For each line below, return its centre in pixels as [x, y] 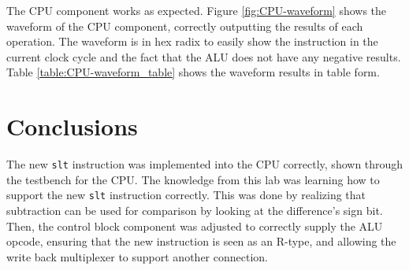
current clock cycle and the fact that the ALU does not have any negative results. [204, 56]
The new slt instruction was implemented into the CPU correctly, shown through [205, 164]
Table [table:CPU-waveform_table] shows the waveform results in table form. [193, 72]
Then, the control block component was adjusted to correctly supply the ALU [195, 226]
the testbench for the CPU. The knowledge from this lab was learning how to [193, 179]
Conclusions [72, 126]
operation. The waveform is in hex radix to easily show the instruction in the [192, 41]
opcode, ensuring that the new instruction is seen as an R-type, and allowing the [201, 241]
